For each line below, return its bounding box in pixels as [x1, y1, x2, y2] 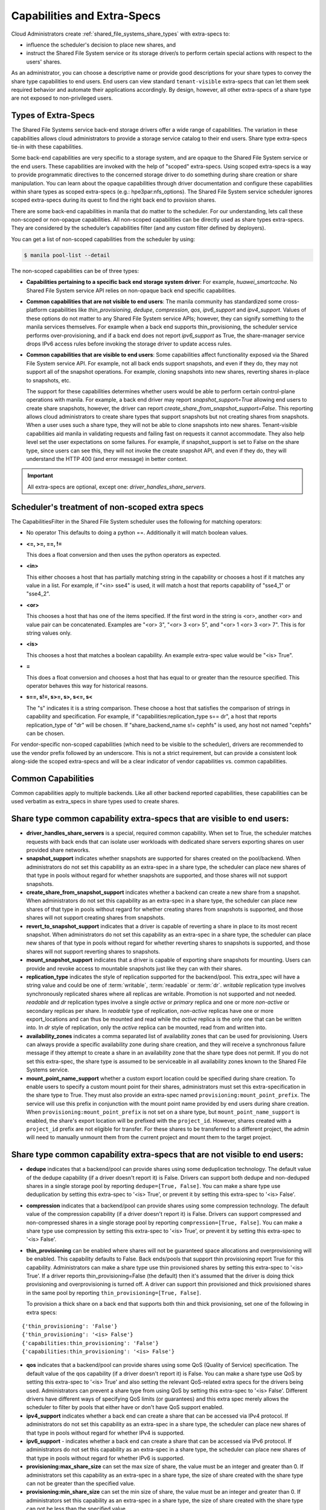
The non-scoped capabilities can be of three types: [11, 267, 139, 274]
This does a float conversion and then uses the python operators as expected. [26, 551, 221, 558]
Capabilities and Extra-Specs [11, 9, 161, 22]
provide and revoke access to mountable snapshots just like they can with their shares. [26, 965, 243, 972]
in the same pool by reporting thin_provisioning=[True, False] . [26, 1289, 202, 1296]
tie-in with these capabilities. [11, 143, 83, 150]
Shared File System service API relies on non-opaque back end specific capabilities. [26, 287, 237, 294]
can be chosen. [26, 730, 65, 737]
